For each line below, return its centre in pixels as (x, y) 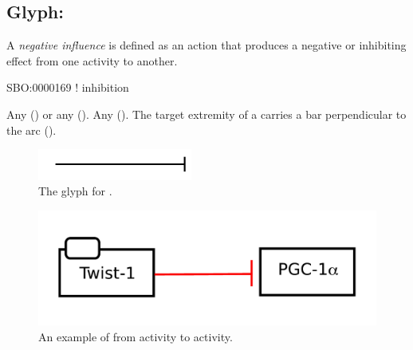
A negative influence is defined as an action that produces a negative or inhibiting (206, 45)
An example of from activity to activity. (136, 336)
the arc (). (31, 130)
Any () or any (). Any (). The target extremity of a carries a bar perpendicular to (206, 114)
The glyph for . (75, 191)
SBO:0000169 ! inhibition (68, 87)
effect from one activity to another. (92, 60)
